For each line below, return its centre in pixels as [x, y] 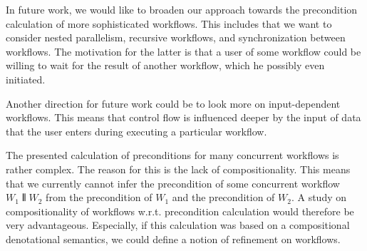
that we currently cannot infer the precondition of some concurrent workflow [173, 183]
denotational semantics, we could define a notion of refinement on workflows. [173, 239]
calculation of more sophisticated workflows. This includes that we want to [169, 23]
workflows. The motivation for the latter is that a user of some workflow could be [183, 51]
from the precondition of [99, 197]
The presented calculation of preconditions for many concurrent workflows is [172, 155]
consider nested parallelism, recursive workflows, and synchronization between [176, 37]
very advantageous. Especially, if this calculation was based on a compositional [178, 225]
